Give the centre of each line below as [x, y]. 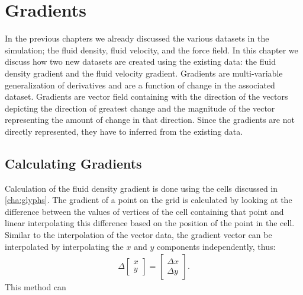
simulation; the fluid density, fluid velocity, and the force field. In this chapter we [151, 50]
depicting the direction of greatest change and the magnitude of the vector [140, 108]
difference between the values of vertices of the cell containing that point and [144, 211]
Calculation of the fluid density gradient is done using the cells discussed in [141, 188]
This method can [36, 287]
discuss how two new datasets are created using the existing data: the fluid [140, 61]
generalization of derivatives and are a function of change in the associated [140, 85]
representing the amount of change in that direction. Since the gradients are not [150, 120]
